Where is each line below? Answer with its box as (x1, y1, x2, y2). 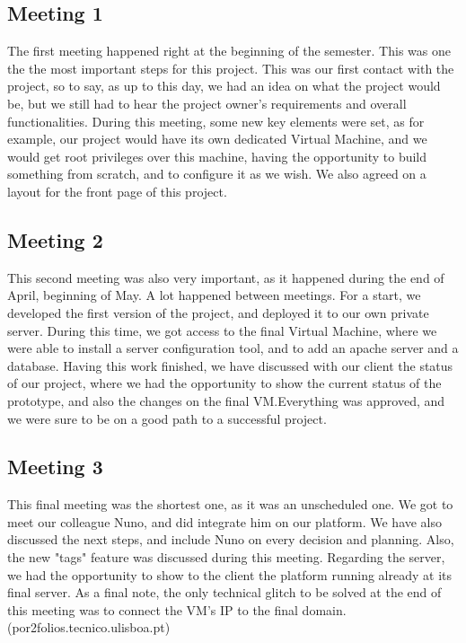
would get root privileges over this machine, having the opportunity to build (7, 146, 427, 165)
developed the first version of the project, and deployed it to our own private (7, 303, 429, 321)
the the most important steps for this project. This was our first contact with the (7, 58, 454, 77)
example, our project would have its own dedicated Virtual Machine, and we (7, 129, 427, 148)
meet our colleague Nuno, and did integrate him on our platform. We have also (7, 512, 443, 531)
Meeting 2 (7, 225, 103, 253)
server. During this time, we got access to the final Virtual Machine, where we (7, 321, 437, 339)
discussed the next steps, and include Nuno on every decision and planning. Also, (7, 530, 454, 549)
